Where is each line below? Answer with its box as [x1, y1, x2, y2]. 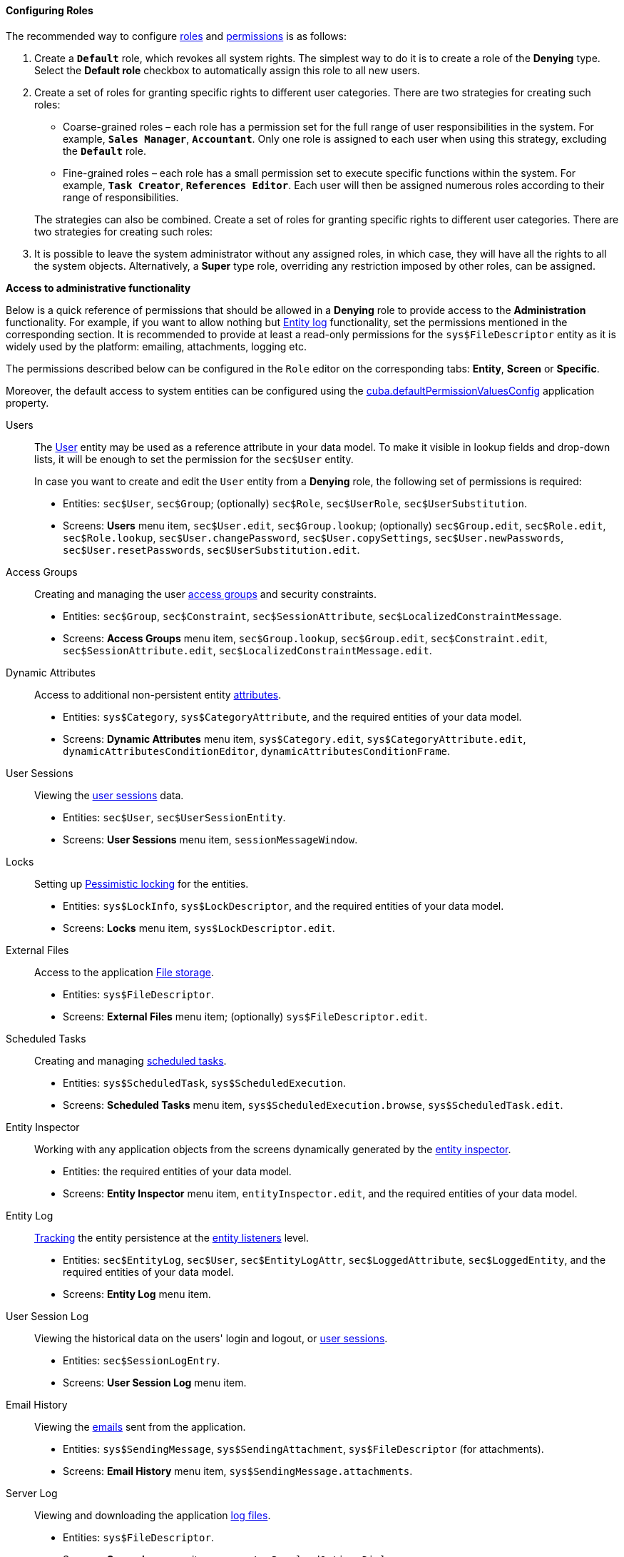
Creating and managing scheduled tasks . [34, 1054, 227, 1067]
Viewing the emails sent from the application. [34, 1420, 246, 1433]
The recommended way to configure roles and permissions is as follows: [6, 29, 347, 42]
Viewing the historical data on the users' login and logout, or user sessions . [34, 1332, 388, 1344]
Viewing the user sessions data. [34, 788, 184, 801]
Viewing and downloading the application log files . [34, 1508, 271, 1521]
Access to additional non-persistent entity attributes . [34, 688, 282, 701]
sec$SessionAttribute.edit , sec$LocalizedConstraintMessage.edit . [63, 644, 432, 656]
